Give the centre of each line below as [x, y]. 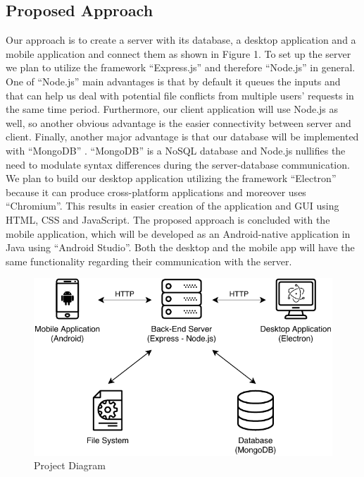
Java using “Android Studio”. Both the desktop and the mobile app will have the [180, 247]
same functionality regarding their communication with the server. [149, 261]
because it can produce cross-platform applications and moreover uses [156, 192]
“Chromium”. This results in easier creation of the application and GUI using [172, 206]
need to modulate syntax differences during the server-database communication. [178, 164]
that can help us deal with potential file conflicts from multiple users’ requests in [180, 95]
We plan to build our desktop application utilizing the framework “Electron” [171, 178]
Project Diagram [70, 465]
